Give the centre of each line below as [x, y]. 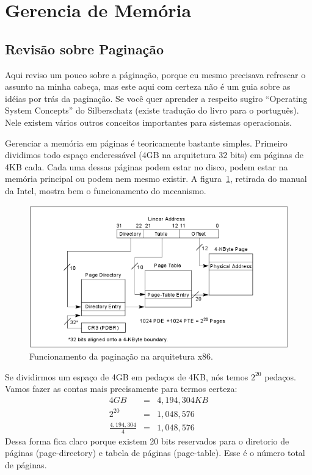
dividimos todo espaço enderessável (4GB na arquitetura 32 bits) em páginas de [154, 155]
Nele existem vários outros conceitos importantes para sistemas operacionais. [148, 122]
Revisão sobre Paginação [85, 49]
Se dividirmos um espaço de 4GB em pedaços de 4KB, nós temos [127, 376]
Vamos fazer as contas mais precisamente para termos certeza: [121, 389]
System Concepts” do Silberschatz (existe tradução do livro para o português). [152, 110]
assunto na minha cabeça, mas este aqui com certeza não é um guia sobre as [148, 86]
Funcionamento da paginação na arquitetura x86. [121, 356]
